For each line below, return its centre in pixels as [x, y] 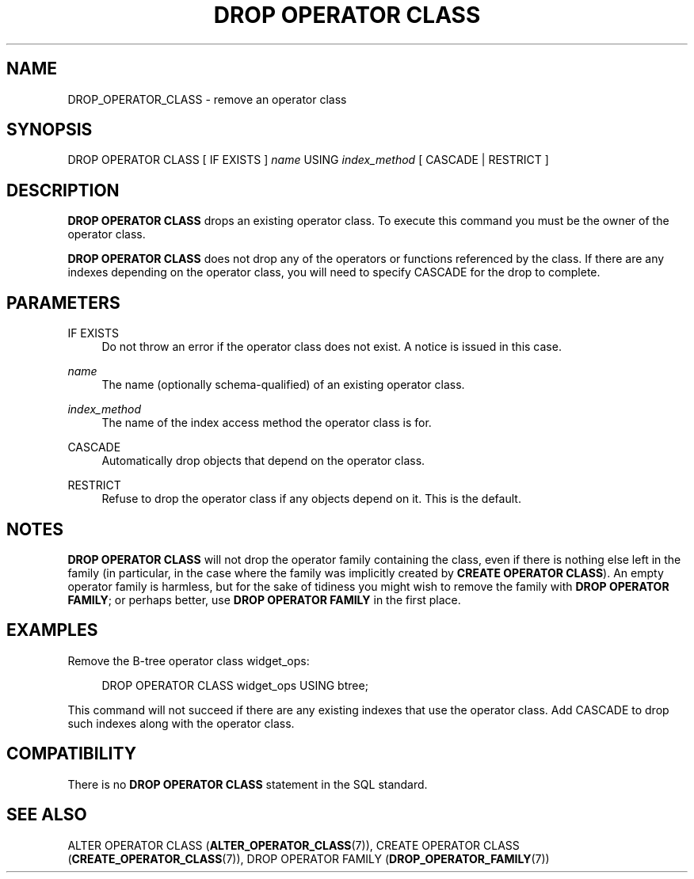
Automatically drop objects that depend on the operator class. [263, 461]
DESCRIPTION [63, 190]
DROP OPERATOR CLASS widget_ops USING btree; [235, 685]
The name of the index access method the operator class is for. [267, 423]
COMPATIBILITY [71, 754]
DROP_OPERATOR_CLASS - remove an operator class [207, 99]
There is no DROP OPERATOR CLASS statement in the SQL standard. [248, 784]
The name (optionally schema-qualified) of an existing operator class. [283, 385]
